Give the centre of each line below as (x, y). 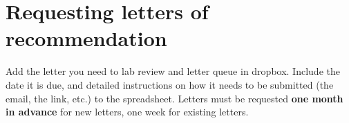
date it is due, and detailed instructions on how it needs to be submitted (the (170, 84)
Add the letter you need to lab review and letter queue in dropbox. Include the (173, 71)
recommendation (86, 38)
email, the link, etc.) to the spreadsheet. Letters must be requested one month (174, 98)
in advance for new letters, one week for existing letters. (127, 112)
